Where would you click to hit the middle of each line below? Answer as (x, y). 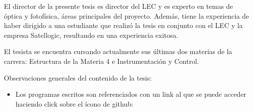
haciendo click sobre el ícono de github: (74, 103)
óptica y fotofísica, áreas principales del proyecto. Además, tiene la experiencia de (126, 15)
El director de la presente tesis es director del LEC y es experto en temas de (119, 6)
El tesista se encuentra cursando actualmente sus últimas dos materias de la (118, 51)
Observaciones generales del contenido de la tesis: (78, 77)
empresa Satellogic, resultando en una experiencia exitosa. (91, 35)
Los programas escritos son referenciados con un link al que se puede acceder (131, 94)
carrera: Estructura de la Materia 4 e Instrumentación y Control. (101, 61)
